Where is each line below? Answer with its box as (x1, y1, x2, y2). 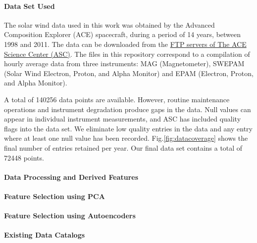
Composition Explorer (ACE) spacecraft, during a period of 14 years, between (4, 29, 241, 40)
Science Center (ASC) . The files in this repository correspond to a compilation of (4, 48, 250, 59)
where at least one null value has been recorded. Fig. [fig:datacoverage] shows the (4, 133, 248, 143)
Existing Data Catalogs (4, 230, 85, 240)
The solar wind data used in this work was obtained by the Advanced (4, 19, 215, 30)
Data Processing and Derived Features (4, 171, 139, 182)
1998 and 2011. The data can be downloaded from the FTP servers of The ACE (4, 39, 247, 49)
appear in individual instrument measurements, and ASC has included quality (4, 114, 241, 124)
